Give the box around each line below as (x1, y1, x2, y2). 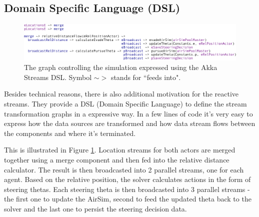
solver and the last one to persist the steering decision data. (4, 203, 187, 213)
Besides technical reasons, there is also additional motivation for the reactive (4, 88, 238, 99)
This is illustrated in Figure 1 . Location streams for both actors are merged (4, 144, 235, 155)
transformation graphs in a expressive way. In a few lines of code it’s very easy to (4, 108, 253, 118)
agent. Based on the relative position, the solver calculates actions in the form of (4, 174, 251, 184)
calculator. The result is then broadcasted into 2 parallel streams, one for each (4, 164, 244, 174)
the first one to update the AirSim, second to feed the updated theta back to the (4, 193, 251, 204)
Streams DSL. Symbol (24, 71, 92, 82)
